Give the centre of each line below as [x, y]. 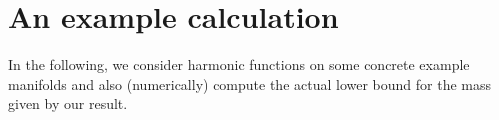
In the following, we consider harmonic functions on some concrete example [239, 64]
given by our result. [68, 103]
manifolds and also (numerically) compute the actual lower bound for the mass [250, 83]
